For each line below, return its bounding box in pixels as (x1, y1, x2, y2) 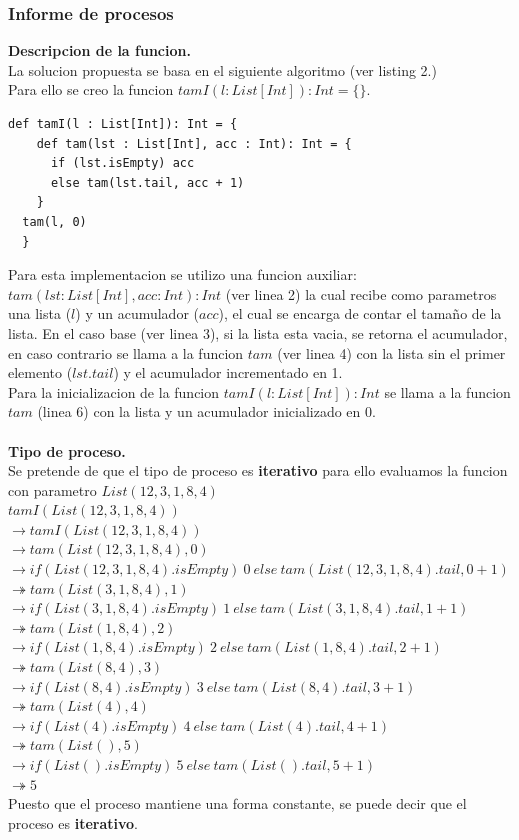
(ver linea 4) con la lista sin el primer (277, 342, 506, 363)
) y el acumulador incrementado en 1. (113, 362, 343, 383)
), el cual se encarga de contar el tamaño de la (218, 303, 502, 324)
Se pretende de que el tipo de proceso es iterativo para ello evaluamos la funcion (8, 460, 508, 481)
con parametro (8, 479, 97, 500)
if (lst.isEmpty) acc (50, 156, 195, 171)
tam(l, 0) (22, 214, 87, 229)
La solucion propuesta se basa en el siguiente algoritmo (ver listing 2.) (8, 59, 437, 80)
